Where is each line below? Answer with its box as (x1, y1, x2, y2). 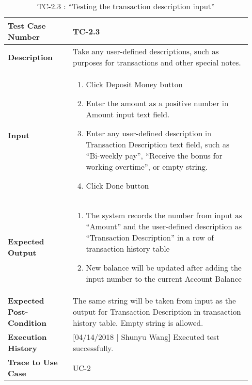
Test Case (8, 20, 46, 31)
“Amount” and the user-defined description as (86, 221, 242, 232)
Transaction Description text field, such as (86, 139, 230, 150)
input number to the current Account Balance (86, 273, 242, 284)
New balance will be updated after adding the (86, 262, 242, 273)
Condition (8, 317, 47, 328)
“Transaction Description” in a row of (86, 232, 214, 243)
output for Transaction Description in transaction (73, 306, 241, 317)
